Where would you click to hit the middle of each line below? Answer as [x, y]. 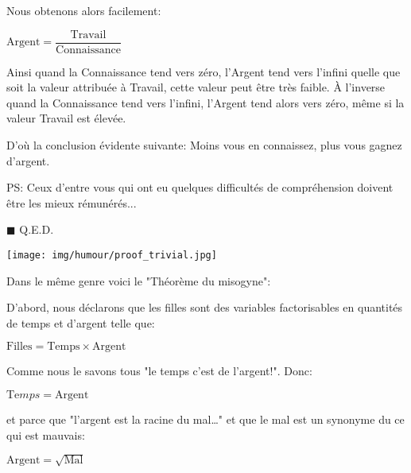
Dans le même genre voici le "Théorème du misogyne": [139, 280]
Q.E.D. [37, 229]
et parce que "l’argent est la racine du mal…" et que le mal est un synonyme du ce [205, 419]
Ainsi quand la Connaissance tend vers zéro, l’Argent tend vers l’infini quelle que [204, 71]
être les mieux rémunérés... [72, 202]
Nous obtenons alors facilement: [84, 10]
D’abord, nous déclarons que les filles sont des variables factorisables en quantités [205, 307]
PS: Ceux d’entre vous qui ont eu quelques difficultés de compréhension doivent [200, 187]
